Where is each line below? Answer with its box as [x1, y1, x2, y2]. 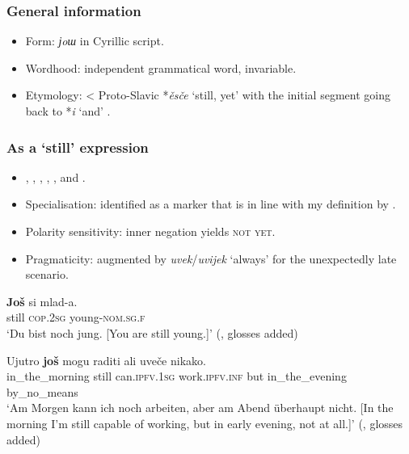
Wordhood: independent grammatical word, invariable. [25, 59, 297, 76]
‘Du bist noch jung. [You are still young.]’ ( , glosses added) [6, 324, 298, 341]
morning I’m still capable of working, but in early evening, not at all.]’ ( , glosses [6, 414, 403, 431]
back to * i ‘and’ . [25, 103, 111, 119]
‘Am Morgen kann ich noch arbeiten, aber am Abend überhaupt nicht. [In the [6, 399, 394, 416]
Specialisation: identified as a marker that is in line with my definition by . [25, 195, 396, 212]
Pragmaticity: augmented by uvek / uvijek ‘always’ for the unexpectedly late [25, 250, 397, 267]
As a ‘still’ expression [6, 137, 149, 157]
